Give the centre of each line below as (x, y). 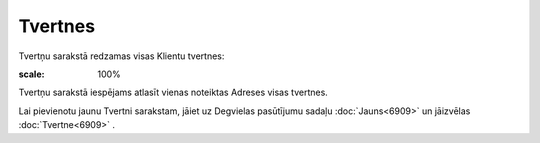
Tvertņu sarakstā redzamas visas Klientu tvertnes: (121, 56)
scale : (31, 74)
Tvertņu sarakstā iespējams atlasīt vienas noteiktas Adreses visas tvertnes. (173, 92)
